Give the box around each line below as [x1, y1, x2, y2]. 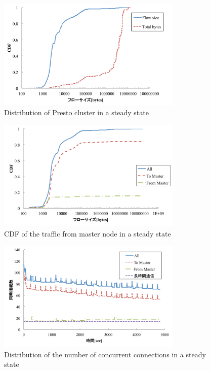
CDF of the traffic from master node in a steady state [4, 228, 171, 239]
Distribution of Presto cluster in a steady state [4, 107, 149, 118]
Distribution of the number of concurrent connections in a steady [4, 349, 206, 359]
